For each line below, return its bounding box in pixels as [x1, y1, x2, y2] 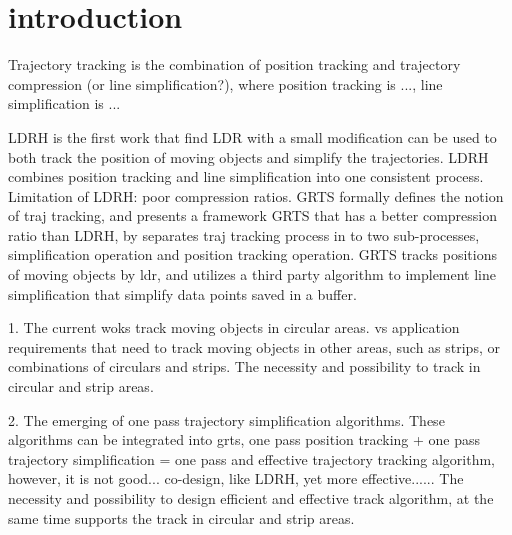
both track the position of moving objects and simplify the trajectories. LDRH [8, 146, 489, 167]
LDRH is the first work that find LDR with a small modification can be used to [8, 126, 497, 147]
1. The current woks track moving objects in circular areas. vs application [8, 317, 460, 338]
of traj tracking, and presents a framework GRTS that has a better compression [8, 205, 498, 226]
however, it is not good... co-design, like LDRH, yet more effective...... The [8, 468, 464, 489]
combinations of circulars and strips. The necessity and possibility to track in [8, 356, 481, 377]
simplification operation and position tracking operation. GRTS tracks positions [8, 244, 497, 265]
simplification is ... [8, 93, 121, 114]
